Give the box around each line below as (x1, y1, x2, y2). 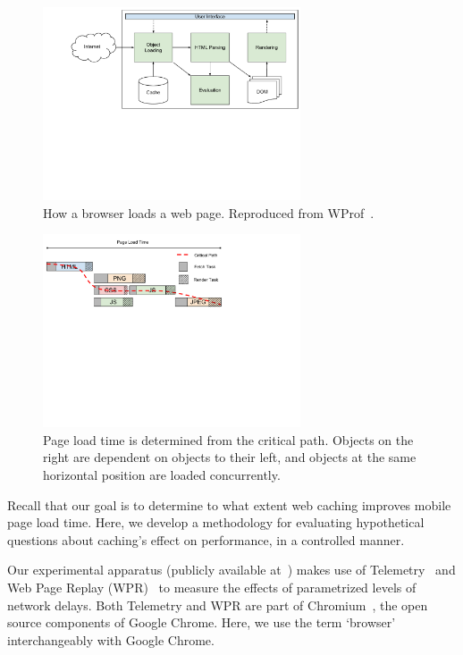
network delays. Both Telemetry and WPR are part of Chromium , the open (7, 595, 428, 614)
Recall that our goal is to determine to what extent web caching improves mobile (7, 495, 451, 514)
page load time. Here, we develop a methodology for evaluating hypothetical (7, 513, 425, 532)
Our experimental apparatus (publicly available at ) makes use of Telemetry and (7, 560, 456, 579)
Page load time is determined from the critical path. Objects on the (43, 430, 414, 449)
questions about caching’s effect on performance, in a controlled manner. (7, 530, 405, 549)
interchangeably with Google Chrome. (7, 630, 215, 649)
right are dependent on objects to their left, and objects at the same (43, 448, 417, 466)
